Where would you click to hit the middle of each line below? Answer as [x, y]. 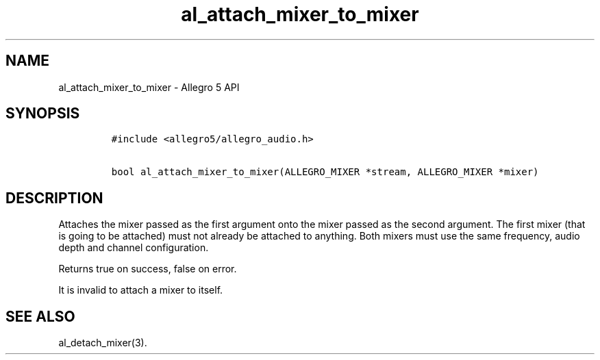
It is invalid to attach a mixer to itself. [141, 290]
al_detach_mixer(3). [103, 343]
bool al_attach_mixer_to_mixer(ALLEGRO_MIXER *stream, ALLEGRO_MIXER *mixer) [325, 172]
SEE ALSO [40, 316]
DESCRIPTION [54, 198]
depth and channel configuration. [134, 248]
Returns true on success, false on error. [148, 269]
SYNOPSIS [43, 114]
